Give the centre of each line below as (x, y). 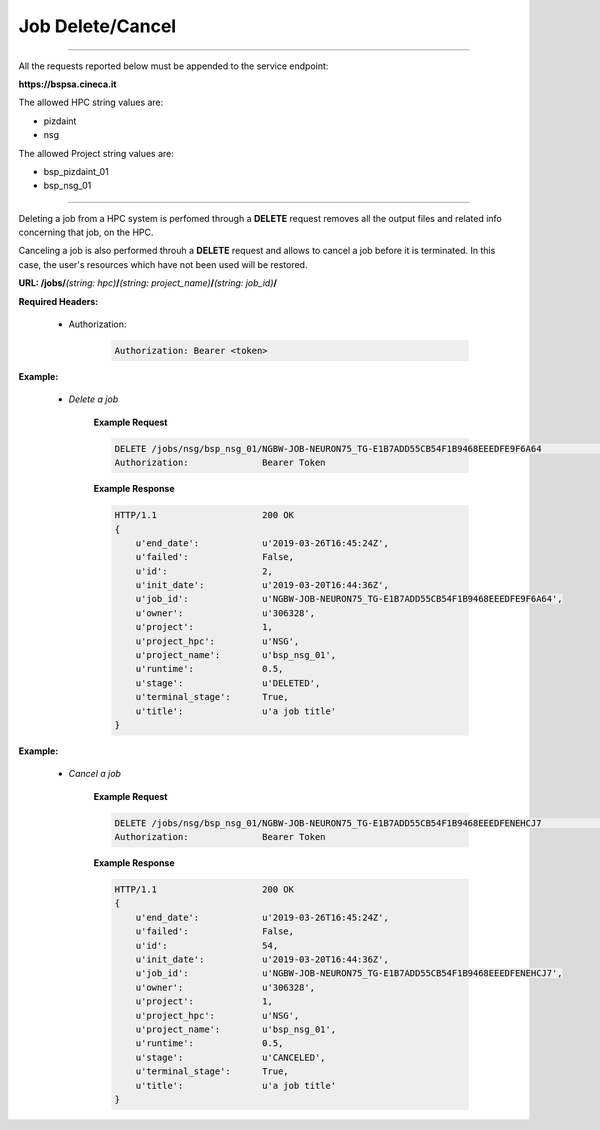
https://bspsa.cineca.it (67, 84)
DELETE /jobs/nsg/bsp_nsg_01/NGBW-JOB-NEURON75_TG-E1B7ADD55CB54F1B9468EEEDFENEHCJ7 (328, 823)
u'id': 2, (204, 571)
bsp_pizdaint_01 (76, 171)
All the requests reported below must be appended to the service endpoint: (173, 66)
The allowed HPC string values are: (91, 102)
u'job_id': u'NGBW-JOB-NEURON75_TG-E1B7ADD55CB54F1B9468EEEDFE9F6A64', (349, 599)
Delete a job (93, 399)
